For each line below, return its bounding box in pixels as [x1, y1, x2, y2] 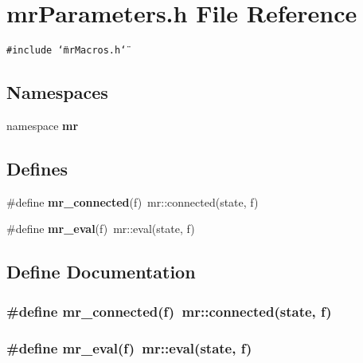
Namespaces [6, 80, 108, 105]
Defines [6, 156, 68, 180]
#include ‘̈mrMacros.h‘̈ [6, 45, 127, 57]
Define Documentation [6, 259, 196, 284]
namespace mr [6, 116, 79, 133]
